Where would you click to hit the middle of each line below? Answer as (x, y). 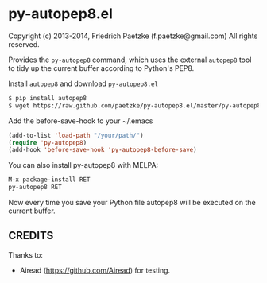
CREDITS (31, 236)
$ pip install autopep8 (48, 98)
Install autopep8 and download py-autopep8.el (83, 83)
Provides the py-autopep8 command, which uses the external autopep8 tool (130, 60)
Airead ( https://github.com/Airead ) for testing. (95, 270)
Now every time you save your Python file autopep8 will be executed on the (132, 203)
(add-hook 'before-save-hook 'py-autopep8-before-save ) (103, 150)
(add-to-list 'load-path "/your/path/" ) (76, 135)
